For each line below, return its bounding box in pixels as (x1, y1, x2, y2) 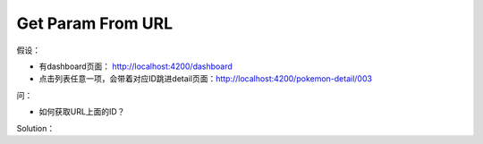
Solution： (16, 123, 55, 133)
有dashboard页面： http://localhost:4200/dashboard (38, 61, 233, 72)
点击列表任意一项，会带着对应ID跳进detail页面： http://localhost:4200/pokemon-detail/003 (38, 73, 373, 84)
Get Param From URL (16, 13, 174, 33)
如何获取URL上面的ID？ (38, 106, 125, 117)
